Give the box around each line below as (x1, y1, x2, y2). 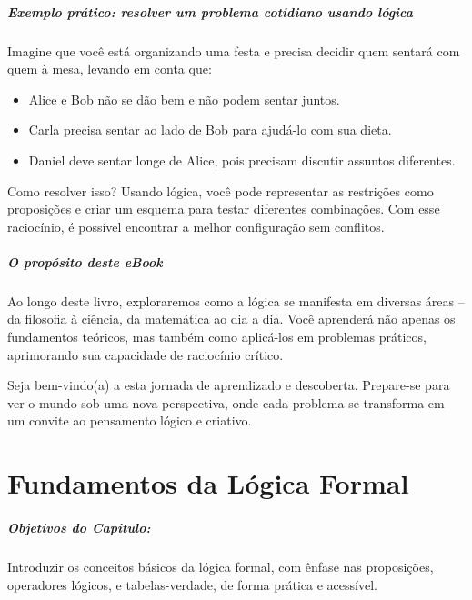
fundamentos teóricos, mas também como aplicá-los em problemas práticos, (7, 327, 427, 346)
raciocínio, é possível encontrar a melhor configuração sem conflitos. (7, 216, 385, 235)
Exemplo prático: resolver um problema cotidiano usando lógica (7, 2, 413, 21)
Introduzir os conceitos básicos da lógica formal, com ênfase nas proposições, (7, 556, 434, 575)
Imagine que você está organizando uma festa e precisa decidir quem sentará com (7, 41, 460, 60)
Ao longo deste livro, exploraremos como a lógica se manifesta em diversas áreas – (7, 291, 465, 310)
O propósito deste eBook (7, 252, 163, 271)
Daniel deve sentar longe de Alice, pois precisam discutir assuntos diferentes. (28, 150, 456, 169)
